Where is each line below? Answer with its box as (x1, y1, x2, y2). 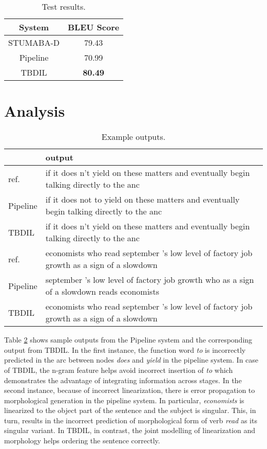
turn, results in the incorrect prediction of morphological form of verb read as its (4, 415, 257, 425)
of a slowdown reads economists (45, 285, 159, 298)
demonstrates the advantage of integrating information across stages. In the (4, 374, 242, 385)
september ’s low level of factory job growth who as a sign (45, 274, 254, 286)
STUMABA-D (8, 37, 60, 48)
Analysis (4, 100, 65, 121)
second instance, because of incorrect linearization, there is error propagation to (4, 385, 255, 396)
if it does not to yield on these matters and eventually (45, 193, 240, 206)
